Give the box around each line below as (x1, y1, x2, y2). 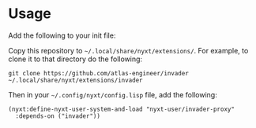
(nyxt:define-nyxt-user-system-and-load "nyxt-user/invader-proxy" (8, 105, 235, 113)
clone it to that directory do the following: (8, 54, 143, 64)
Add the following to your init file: (8, 31, 116, 40)
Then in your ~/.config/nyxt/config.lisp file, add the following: (8, 90, 217, 99)
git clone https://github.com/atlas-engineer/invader (8, 69, 190, 77)
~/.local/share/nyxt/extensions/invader (8, 76, 144, 84)
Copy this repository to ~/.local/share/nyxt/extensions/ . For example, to (8, 46, 249, 55)
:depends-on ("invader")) (15, 112, 101, 120)
